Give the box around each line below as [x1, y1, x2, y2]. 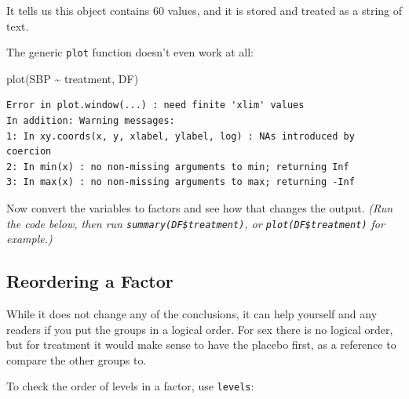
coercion [6, 146, 52, 158]
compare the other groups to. [6, 351, 147, 368]
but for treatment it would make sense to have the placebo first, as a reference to [6, 336, 396, 353]
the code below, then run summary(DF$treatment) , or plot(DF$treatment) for [6, 215, 385, 231]
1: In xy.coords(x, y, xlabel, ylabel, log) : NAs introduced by [6, 130, 355, 142]
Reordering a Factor [6, 269, 173, 293]
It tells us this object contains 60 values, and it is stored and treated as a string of [6, 2, 402, 18]
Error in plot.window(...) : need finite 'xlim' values [6, 100, 305, 111]
